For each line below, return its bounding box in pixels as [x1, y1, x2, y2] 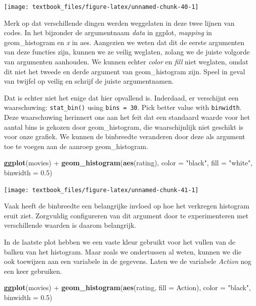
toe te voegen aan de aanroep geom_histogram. [4, 141, 148, 151]
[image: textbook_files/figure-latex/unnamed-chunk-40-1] [4, 3, 199, 10]
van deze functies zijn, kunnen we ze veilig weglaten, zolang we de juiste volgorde [4, 47, 250, 57]
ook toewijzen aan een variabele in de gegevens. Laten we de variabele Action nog [4, 256, 252, 266]
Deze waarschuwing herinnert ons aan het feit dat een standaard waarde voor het [4, 112, 250, 122]
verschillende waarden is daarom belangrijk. [4, 220, 136, 230]
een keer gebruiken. [4, 265, 62, 276]
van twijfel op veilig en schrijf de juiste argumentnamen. [4, 76, 174, 86]
